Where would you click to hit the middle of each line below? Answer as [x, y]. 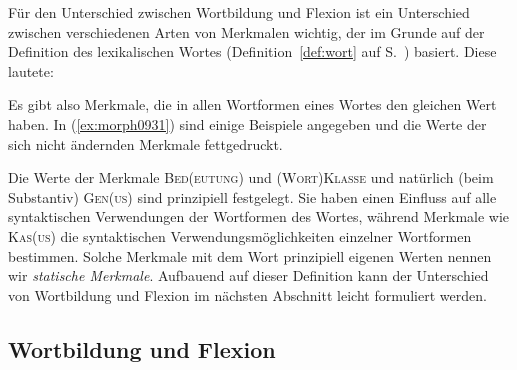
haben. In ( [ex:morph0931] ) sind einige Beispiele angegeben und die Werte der [247, 123]
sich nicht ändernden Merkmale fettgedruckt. [145, 143]
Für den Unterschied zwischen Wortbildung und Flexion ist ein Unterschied [239, 12]
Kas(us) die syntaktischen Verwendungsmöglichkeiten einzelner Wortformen [240, 235]
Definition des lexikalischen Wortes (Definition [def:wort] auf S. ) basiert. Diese [252, 51]
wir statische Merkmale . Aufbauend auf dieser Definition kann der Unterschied [248, 275]
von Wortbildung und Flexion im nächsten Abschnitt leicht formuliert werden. [247, 294]
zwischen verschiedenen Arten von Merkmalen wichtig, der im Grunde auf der [246, 31]
